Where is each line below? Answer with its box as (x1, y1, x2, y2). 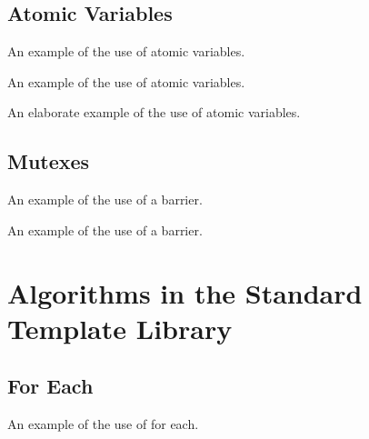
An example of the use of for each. (7, 414, 199, 434)
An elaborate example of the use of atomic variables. (7, 103, 301, 122)
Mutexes (7, 147, 90, 175)
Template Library (7, 309, 233, 346)
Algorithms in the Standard (7, 274, 363, 311)
